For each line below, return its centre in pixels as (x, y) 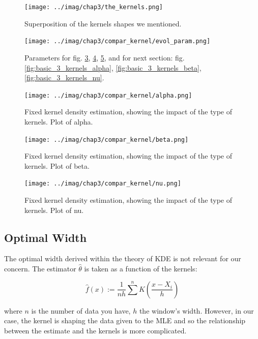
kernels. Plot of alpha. (59, 121)
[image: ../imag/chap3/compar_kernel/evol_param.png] (118, 41)
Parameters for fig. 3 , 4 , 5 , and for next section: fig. (105, 57)
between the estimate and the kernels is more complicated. (95, 330)
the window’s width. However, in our (196, 310)
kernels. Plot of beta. (57, 165)
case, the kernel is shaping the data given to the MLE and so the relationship (125, 320)
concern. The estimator (40, 269)
